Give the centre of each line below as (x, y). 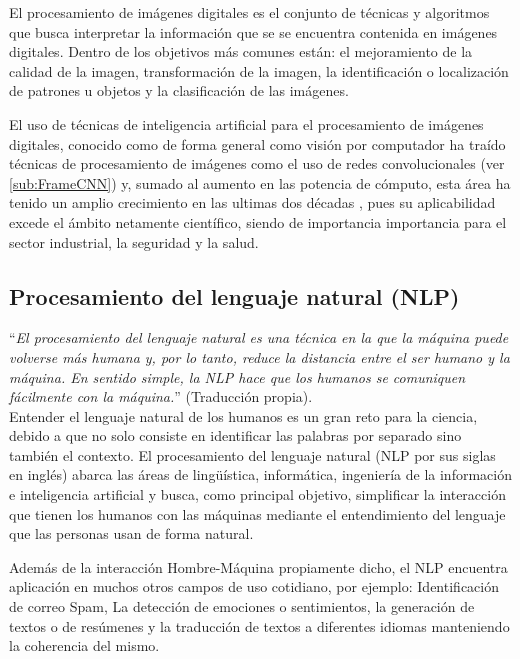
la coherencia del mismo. (84, 645)
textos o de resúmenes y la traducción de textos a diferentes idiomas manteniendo (259, 625)
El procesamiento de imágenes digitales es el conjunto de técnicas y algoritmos (249, 12)
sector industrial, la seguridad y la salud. (134, 241)
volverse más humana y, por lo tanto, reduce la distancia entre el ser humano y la (259, 356)
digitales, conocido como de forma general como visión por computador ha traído (257, 143)
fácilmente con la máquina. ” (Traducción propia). (161, 396)
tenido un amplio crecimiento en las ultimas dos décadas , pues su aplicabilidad (252, 202)
